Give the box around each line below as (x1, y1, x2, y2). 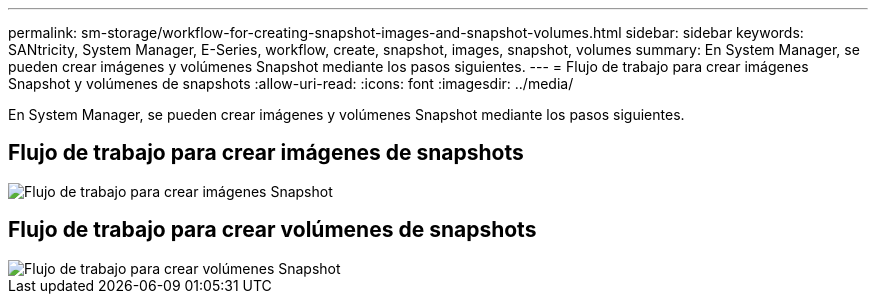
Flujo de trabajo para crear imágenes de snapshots (8, 140, 524, 166)
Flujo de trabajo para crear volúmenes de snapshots (8, 217, 537, 243)
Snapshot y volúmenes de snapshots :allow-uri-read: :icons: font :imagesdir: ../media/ (8, 75, 574, 92)
